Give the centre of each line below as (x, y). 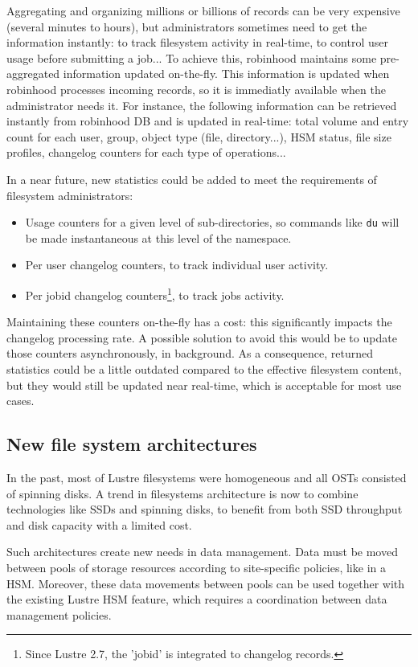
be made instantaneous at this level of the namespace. (158, 237)
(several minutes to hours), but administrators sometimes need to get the (187, 26)
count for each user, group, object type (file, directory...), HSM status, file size (199, 136)
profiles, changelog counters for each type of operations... (146, 152)
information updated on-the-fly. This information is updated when (226, 74)
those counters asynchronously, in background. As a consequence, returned (190, 353)
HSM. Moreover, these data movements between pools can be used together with (206, 583)
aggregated (33, 74)
